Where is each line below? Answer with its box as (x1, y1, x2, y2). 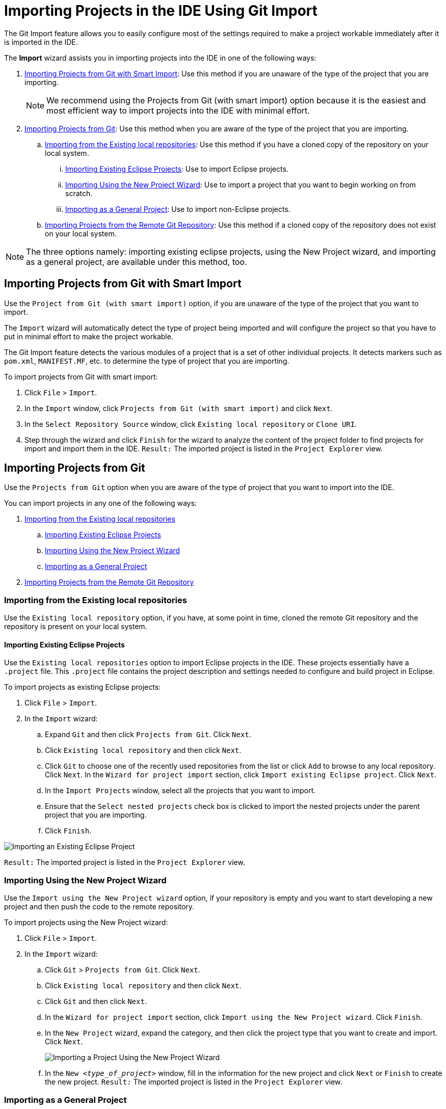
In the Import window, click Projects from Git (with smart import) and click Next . (24, 403, 333, 413)
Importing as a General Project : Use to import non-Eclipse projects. (65, 204, 291, 213)
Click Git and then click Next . (45, 997, 147, 1006)
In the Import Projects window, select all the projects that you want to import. (45, 786, 316, 795)
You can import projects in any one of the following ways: (4, 499, 197, 508)
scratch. (65, 188, 93, 198)
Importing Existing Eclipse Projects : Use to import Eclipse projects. (65, 164, 288, 173)
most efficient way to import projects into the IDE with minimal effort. (46, 105, 310, 116)
